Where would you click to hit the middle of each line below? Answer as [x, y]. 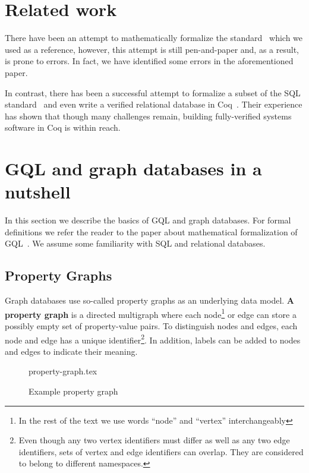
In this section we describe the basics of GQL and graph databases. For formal [148, 220]
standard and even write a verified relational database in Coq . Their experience [154, 104]
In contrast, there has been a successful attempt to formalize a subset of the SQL [153, 92]
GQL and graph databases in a [133, 168]
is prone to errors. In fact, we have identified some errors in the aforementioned [149, 61]
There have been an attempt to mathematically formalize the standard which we [154, 38]
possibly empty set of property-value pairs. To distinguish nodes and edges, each [151, 326]
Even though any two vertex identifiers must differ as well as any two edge [154, 440]
